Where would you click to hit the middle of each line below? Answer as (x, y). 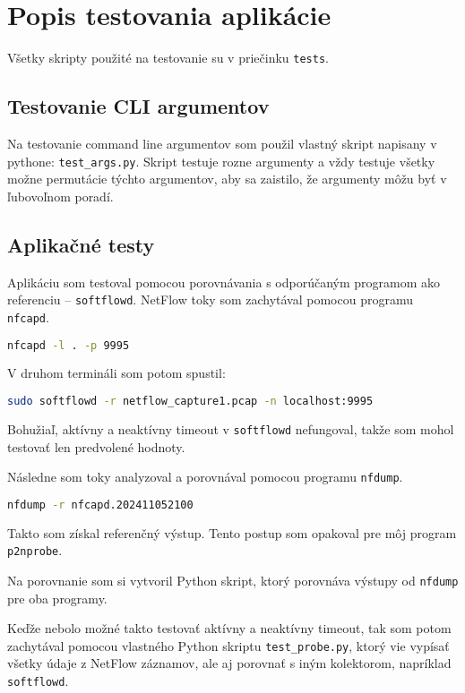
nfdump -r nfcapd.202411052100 (100, 505)
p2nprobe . (35, 550)
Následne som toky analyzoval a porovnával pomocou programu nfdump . (205, 477)
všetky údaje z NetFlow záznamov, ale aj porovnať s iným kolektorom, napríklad (229, 663)
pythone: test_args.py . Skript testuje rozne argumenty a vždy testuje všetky (221, 161)
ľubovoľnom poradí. (60, 196)
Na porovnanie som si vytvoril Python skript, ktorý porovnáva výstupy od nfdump (233, 580)
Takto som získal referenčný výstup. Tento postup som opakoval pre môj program (232, 532)
